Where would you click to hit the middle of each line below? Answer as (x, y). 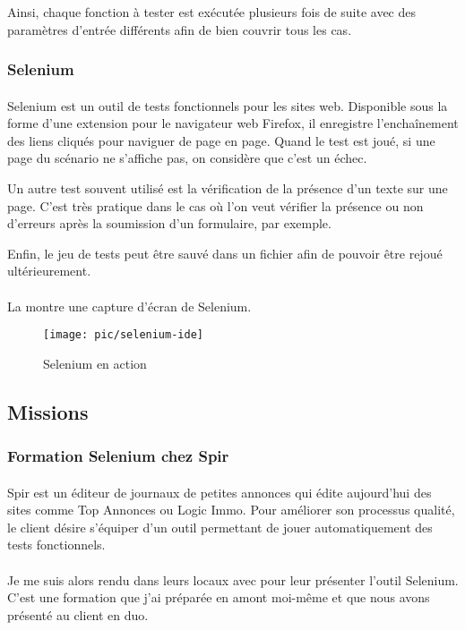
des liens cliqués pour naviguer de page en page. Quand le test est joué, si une (221, 140)
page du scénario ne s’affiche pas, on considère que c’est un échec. (187, 158)
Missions (48, 411)
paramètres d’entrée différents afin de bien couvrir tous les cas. (180, 29)
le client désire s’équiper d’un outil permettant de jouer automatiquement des (220, 527)
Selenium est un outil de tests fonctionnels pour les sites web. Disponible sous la (228, 105)
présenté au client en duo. (78, 614)
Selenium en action (95, 363)
